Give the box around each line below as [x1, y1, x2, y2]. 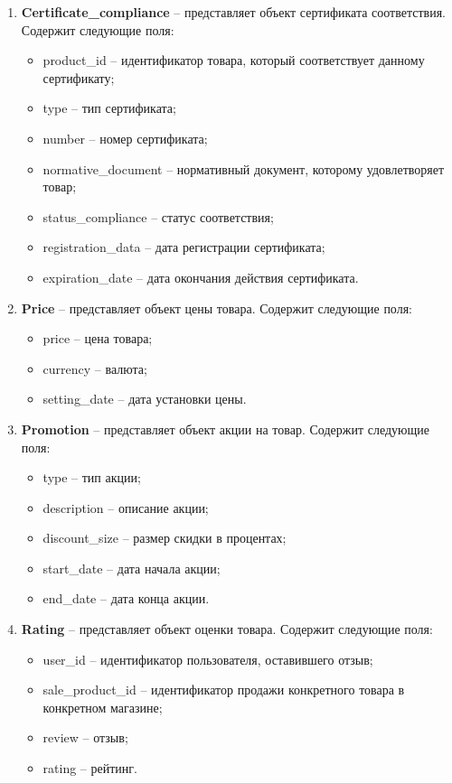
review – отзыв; [42, 728, 128, 747]
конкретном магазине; [42, 697, 163, 716]
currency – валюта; [42, 359, 147, 378]
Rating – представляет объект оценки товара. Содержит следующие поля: [21, 620, 433, 639]
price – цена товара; [42, 329, 153, 348]
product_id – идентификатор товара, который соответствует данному [42, 51, 425, 70]
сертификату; [42, 68, 115, 87]
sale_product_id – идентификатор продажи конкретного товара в [42, 680, 405, 699]
